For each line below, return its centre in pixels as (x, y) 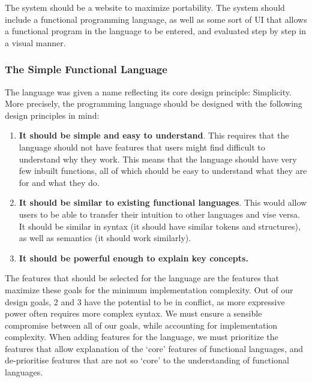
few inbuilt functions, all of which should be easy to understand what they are (163, 171)
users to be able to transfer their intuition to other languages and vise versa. (159, 214)
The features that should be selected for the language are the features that (142, 278)
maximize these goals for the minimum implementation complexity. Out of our (149, 289)
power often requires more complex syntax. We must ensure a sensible (133, 313)
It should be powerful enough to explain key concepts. (133, 258)
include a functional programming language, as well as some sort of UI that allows (156, 19)
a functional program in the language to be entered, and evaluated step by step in (155, 31)
